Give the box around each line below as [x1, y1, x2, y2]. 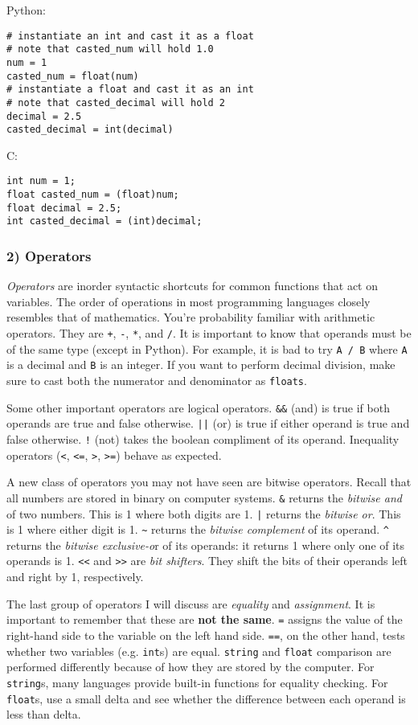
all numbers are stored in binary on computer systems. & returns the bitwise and [6, 489, 402, 506]
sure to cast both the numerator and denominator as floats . [6, 372, 307, 389]
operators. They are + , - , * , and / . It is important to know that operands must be [6, 325, 412, 342]
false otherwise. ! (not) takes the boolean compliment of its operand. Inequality [6, 431, 400, 447]
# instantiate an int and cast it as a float [6, 30, 254, 42]
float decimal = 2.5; [6, 202, 122, 214]
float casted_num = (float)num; [6, 189, 179, 201]
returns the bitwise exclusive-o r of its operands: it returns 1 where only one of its [6, 536, 405, 553]
